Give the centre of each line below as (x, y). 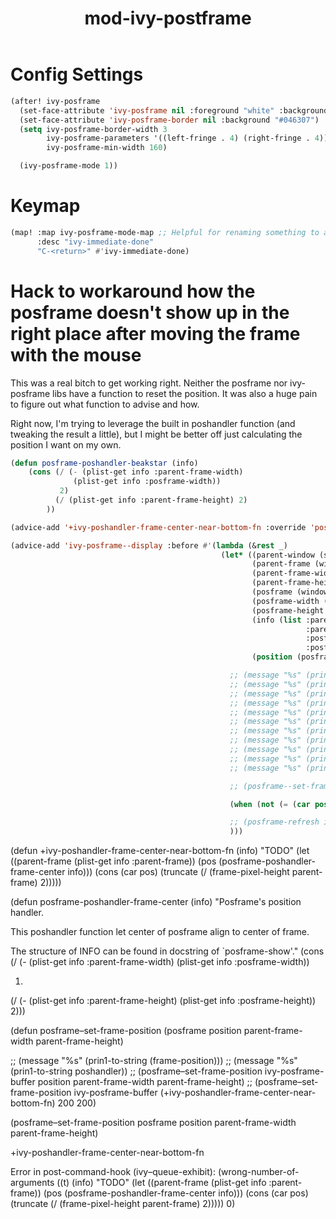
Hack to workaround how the (133, 291)
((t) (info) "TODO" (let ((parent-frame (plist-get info (161, 1183)
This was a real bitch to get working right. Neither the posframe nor (149, 383)
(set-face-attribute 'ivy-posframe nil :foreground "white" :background (174, 110)
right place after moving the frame (155, 333)
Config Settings (77, 74)
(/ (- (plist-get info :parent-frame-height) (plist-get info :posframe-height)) (163, 1001)
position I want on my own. (66, 444)
